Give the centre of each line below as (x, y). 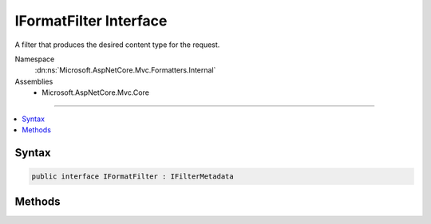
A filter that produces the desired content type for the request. (117, 45)
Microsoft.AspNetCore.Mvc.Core (95, 92)
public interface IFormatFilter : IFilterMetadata (133, 176)
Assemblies (34, 81)
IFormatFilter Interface (91, 21)
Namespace (35, 59)
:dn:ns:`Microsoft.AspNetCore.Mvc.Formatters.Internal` (125, 70)
